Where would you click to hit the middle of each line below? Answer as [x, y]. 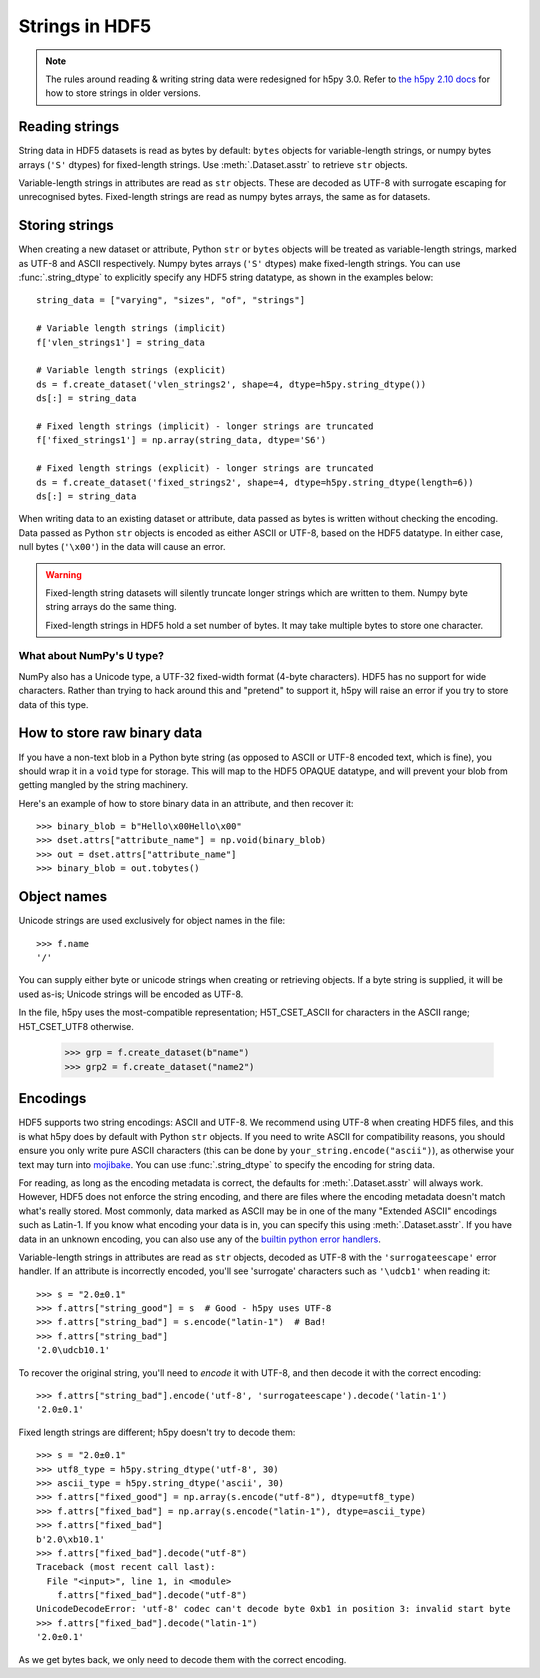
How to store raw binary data [110, 733]
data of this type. [53, 704]
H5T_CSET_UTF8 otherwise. [76, 1026]
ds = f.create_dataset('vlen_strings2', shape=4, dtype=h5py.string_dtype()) [231, 384]
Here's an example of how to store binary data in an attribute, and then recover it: [186, 803]
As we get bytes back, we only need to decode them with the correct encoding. [182, 1659]
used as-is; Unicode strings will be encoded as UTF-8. [131, 994]
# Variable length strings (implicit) [131, 328]
